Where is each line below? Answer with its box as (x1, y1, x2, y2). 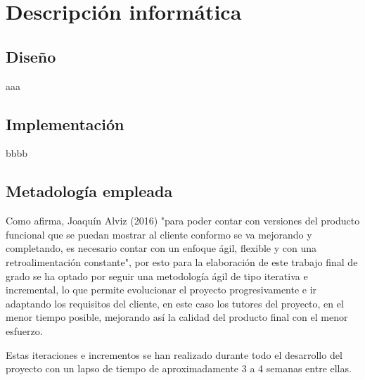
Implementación (6, 113, 124, 134)
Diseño (6, 45, 56, 67)
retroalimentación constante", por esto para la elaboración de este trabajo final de (6, 254, 358, 269)
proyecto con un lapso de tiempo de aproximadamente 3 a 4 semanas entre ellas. (6, 361, 352, 376)
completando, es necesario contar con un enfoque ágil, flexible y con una (6, 241, 317, 255)
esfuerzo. (6, 323, 43, 338)
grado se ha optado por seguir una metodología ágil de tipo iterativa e (6, 268, 308, 283)
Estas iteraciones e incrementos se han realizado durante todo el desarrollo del (6, 347, 342, 362)
